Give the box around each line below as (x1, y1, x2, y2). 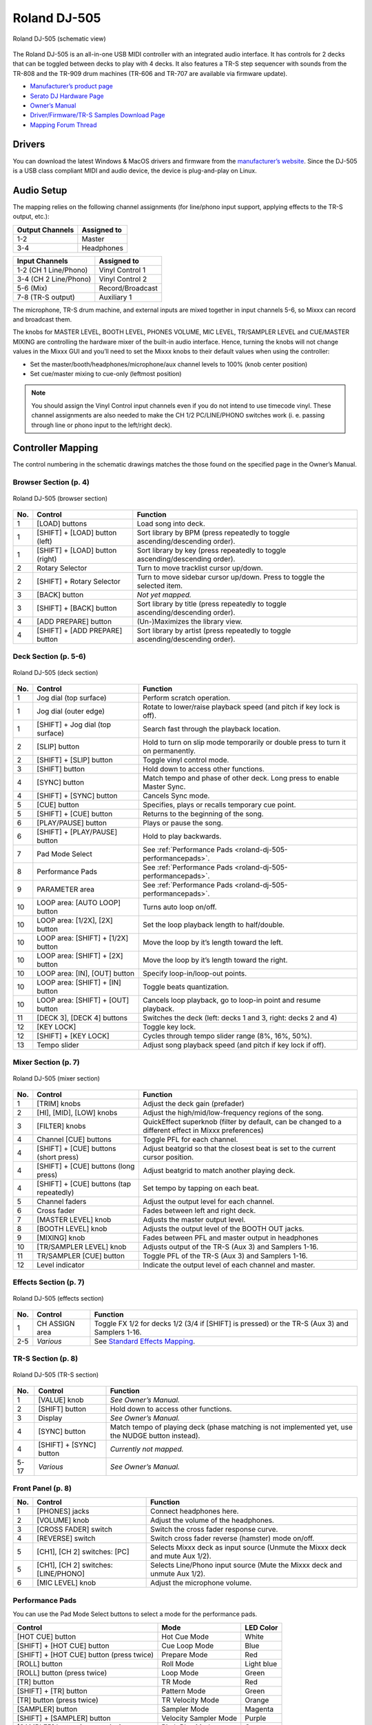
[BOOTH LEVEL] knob (37, 1223, 107, 1233)
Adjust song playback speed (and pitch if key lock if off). (142, 1040, 327, 1049)
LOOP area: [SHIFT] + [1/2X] (37, 933, 129, 943)
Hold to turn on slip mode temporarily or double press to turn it (142, 737, 347, 747)
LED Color (245, 1622, 278, 1632)
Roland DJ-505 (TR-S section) (12, 1370, 99, 1379)
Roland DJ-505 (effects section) (12, 1294, 104, 1303)
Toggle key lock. (142, 1022, 196, 1032)
